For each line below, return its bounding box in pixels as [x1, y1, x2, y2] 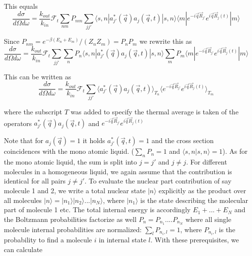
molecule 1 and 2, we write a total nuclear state [4, 185, 146, 196]
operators [4, 118, 32, 128]
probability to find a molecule [4, 235, 92, 245]
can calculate [4, 244, 43, 255]
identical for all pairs [4, 176, 66, 186]
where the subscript [4, 107, 63, 117]
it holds [83, 135, 105, 146]
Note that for [4, 135, 43, 146]
